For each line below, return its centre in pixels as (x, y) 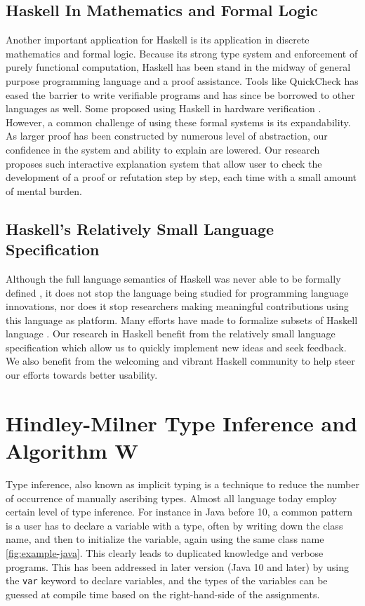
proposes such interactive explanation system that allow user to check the (164, 163)
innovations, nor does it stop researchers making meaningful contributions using (177, 306)
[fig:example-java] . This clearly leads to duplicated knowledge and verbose (165, 552)
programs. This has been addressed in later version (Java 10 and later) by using (178, 566)
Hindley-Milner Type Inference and (182, 423)
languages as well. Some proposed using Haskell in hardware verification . (164, 108)
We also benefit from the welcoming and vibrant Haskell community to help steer (180, 361)
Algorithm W (72, 451)
